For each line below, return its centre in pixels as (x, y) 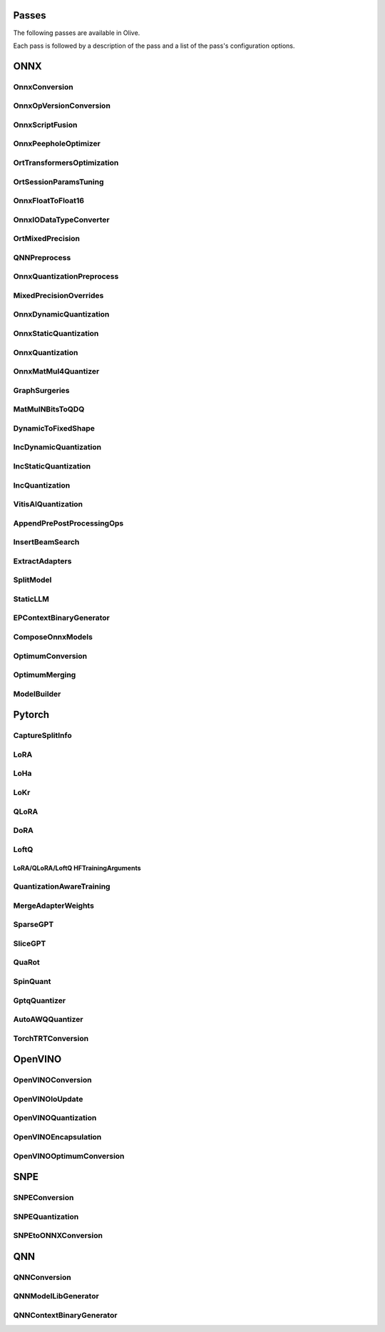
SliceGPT (30, 943)
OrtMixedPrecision (46, 239)
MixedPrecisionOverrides (58, 295)
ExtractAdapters (42, 561)
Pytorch (31, 715)
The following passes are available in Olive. (77, 33)
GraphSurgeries (42, 390)
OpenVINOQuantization (55, 1118)
